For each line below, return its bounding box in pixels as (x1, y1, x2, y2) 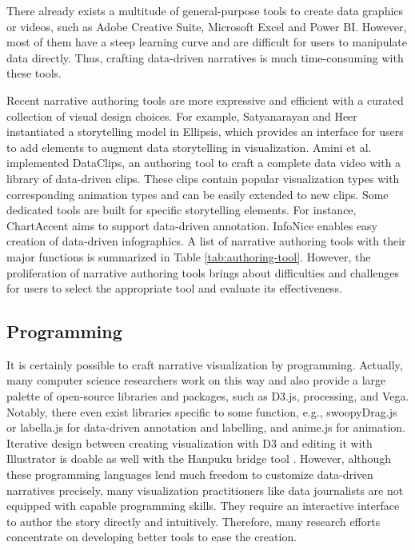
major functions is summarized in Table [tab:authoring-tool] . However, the (6, 248, 371, 265)
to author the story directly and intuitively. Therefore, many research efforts (6, 512, 381, 529)
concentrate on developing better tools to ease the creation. (6, 528, 297, 545)
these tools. (6, 65, 62, 82)
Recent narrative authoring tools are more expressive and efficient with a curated (6, 91, 404, 108)
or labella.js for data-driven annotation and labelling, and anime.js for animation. (6, 419, 405, 436)
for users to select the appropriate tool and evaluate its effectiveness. (6, 280, 342, 297)
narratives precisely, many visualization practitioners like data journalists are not (6, 481, 404, 498)
